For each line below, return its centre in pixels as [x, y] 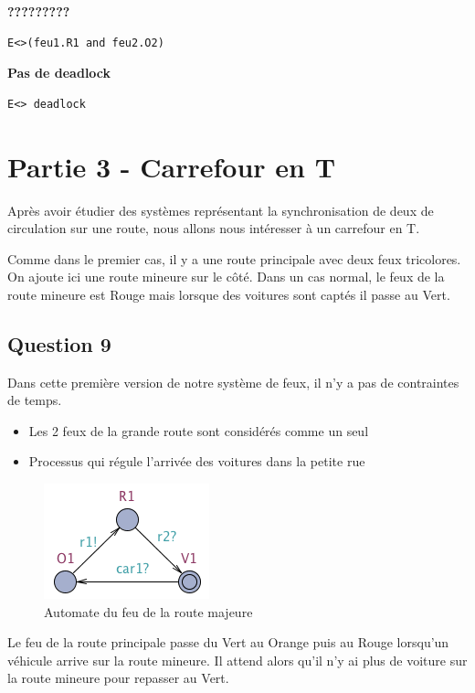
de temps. [35, 400]
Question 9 [59, 343]
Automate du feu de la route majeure [148, 611]
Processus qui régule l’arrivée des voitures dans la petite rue [197, 461]
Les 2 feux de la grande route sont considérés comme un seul [199, 430]
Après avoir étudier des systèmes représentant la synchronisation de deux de [221, 210]
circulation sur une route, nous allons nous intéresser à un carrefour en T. [214, 228]
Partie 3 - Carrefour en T [172, 166]
